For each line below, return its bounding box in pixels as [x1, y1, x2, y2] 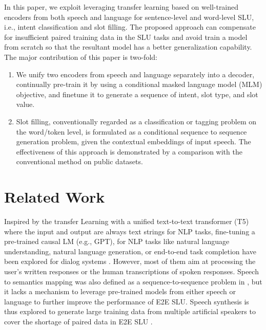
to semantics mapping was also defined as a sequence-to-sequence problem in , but [4, 276, 262, 287]
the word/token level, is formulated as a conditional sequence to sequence [16, 126, 247, 137]
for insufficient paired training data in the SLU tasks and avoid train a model [4, 31, 248, 42]
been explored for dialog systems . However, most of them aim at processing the [4, 256, 256, 267]
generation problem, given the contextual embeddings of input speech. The [16, 136, 251, 147]
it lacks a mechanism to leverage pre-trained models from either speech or [4, 286, 236, 297]
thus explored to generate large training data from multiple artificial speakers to [4, 306, 256, 317]
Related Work [4, 186, 105, 207]
